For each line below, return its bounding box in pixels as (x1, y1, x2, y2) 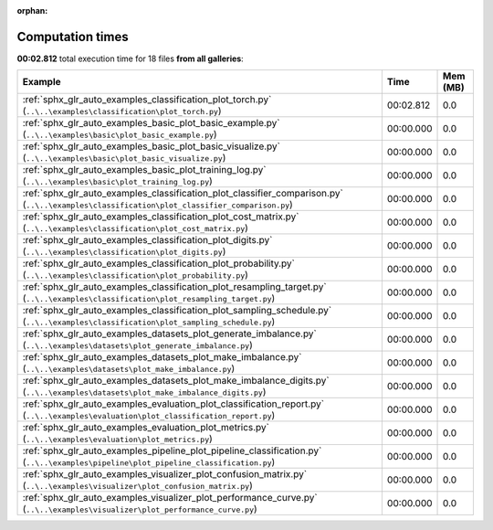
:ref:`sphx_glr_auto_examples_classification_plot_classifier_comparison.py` (22, 187, 344, 200)
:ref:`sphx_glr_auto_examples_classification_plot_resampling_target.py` (22, 281, 328, 293)
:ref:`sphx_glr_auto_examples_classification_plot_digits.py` (22, 234, 273, 247)
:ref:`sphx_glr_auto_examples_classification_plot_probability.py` (22, 257, 296, 270)
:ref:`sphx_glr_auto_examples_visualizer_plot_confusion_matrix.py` (22, 468, 308, 481)
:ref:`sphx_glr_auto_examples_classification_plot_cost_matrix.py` (22, 210, 299, 223)
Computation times (16, 28, 129, 45)
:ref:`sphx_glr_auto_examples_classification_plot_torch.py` (22, 93, 272, 106)
